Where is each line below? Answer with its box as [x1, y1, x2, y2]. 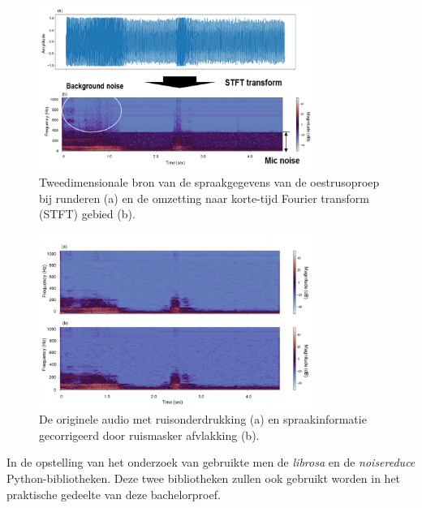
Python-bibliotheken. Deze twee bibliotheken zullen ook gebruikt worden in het [6, 469, 401, 486]
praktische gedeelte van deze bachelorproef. [6, 485, 221, 502]
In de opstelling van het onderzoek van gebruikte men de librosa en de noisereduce [6, 454, 416, 471]
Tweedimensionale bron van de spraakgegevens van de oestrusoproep [39, 174, 380, 191]
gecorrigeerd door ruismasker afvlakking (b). [39, 426, 260, 443]
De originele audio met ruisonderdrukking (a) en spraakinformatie [39, 411, 367, 428]
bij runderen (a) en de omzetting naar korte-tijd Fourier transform [39, 189, 370, 206]
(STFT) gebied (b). [39, 205, 136, 222]
